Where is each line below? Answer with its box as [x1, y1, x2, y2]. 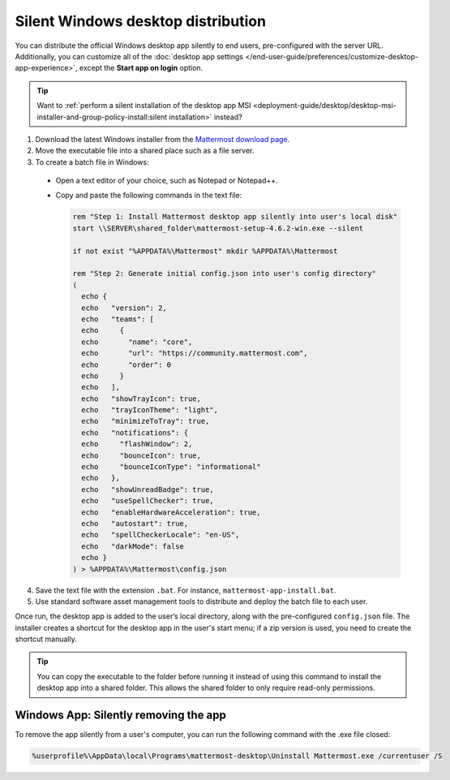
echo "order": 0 [81, 360, 172, 369]
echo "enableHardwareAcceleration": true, [81, 507, 261, 517]
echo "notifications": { [81, 428, 189, 437]
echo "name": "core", [81, 337, 193, 347]
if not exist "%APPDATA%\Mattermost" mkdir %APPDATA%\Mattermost [72, 246, 338, 256]
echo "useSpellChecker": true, [81, 496, 214, 506]
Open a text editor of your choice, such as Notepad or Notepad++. [55, 175, 279, 186]
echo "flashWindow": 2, [81, 439, 193, 449]
